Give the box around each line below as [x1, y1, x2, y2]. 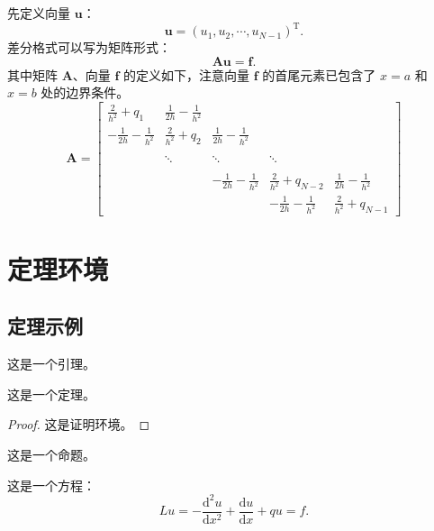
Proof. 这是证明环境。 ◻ [7, 415, 150, 434]
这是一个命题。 [7, 445, 95, 464]
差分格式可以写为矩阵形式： [7, 38, 171, 57]
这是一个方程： [7, 475, 95, 494]
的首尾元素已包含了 [262, 65, 376, 84]
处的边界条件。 [41, 83, 130, 102]
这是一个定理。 [7, 384, 95, 403]
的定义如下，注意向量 [123, 65, 250, 84]
